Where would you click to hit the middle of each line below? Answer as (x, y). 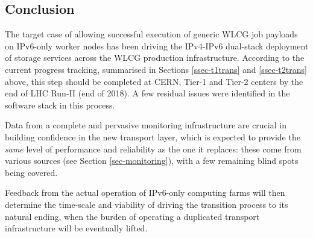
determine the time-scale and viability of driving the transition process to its (147, 204)
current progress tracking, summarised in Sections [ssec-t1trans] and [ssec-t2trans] (156, 69)
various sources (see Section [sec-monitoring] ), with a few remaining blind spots (152, 161)
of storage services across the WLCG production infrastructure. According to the (155, 58)
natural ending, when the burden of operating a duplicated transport (132, 216)
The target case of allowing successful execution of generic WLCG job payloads (151, 34)
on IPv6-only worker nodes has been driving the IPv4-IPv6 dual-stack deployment (157, 45)
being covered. (31, 172)
